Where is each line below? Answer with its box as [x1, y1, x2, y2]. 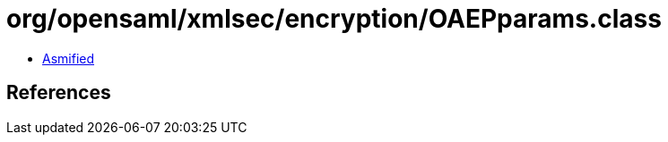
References [6, 81, 111, 104]
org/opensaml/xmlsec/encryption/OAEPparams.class [6, 4, 662, 34]
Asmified [42, 50, 95, 66]
